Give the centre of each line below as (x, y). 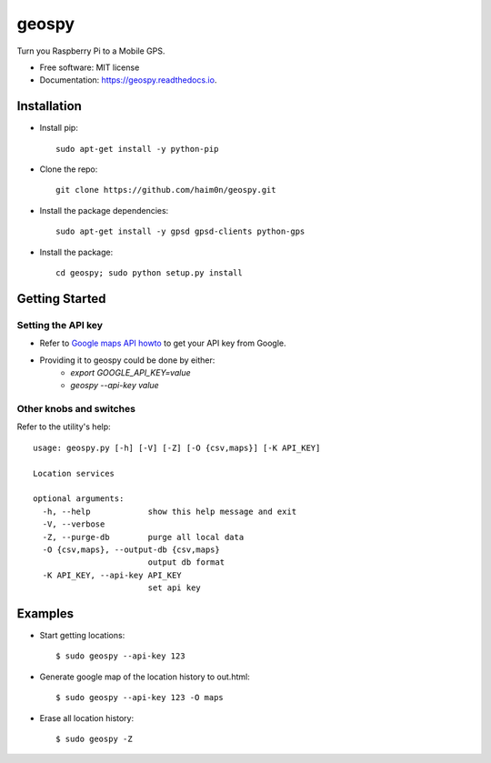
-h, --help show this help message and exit (170, 511)
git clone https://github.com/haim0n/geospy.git (166, 190)
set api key (175, 588)
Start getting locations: (82, 636)
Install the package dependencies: (104, 210)
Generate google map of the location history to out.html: (145, 677)
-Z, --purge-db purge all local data (143, 537)
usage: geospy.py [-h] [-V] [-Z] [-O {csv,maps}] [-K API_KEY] (177, 447)
